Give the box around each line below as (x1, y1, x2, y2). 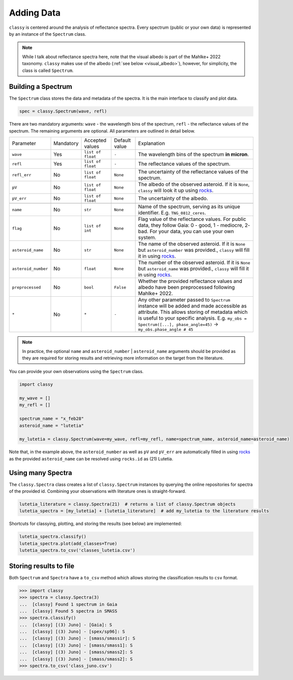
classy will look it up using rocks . (138, 187, 214, 194)
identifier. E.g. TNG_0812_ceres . (138, 209, 206, 216)
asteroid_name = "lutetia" (19, 423, 84, 428)
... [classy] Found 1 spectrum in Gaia (19, 601, 117, 607)
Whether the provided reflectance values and (138, 278, 243, 285)
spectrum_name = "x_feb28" (19, 416, 84, 421)
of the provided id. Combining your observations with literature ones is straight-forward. (9, 488, 187, 494)
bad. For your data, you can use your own (138, 228, 234, 235)
